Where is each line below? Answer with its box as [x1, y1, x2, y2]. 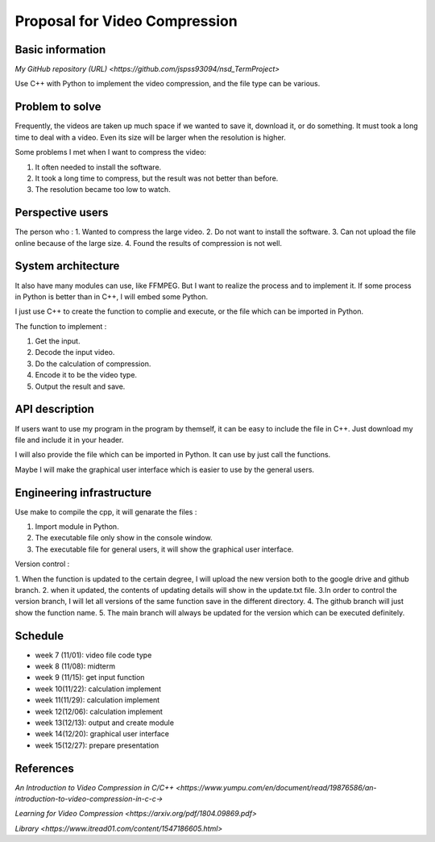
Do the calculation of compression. [35, 359, 151, 369]
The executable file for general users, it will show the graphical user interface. [35, 544, 294, 554]
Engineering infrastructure [14, 486, 152, 499]
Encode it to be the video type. [35, 370, 137, 380]
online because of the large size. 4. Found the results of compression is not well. [14, 238, 282, 248]
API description [14, 402, 94, 416]
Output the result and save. [35, 381, 126, 391]
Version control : [14, 559, 70, 569]
